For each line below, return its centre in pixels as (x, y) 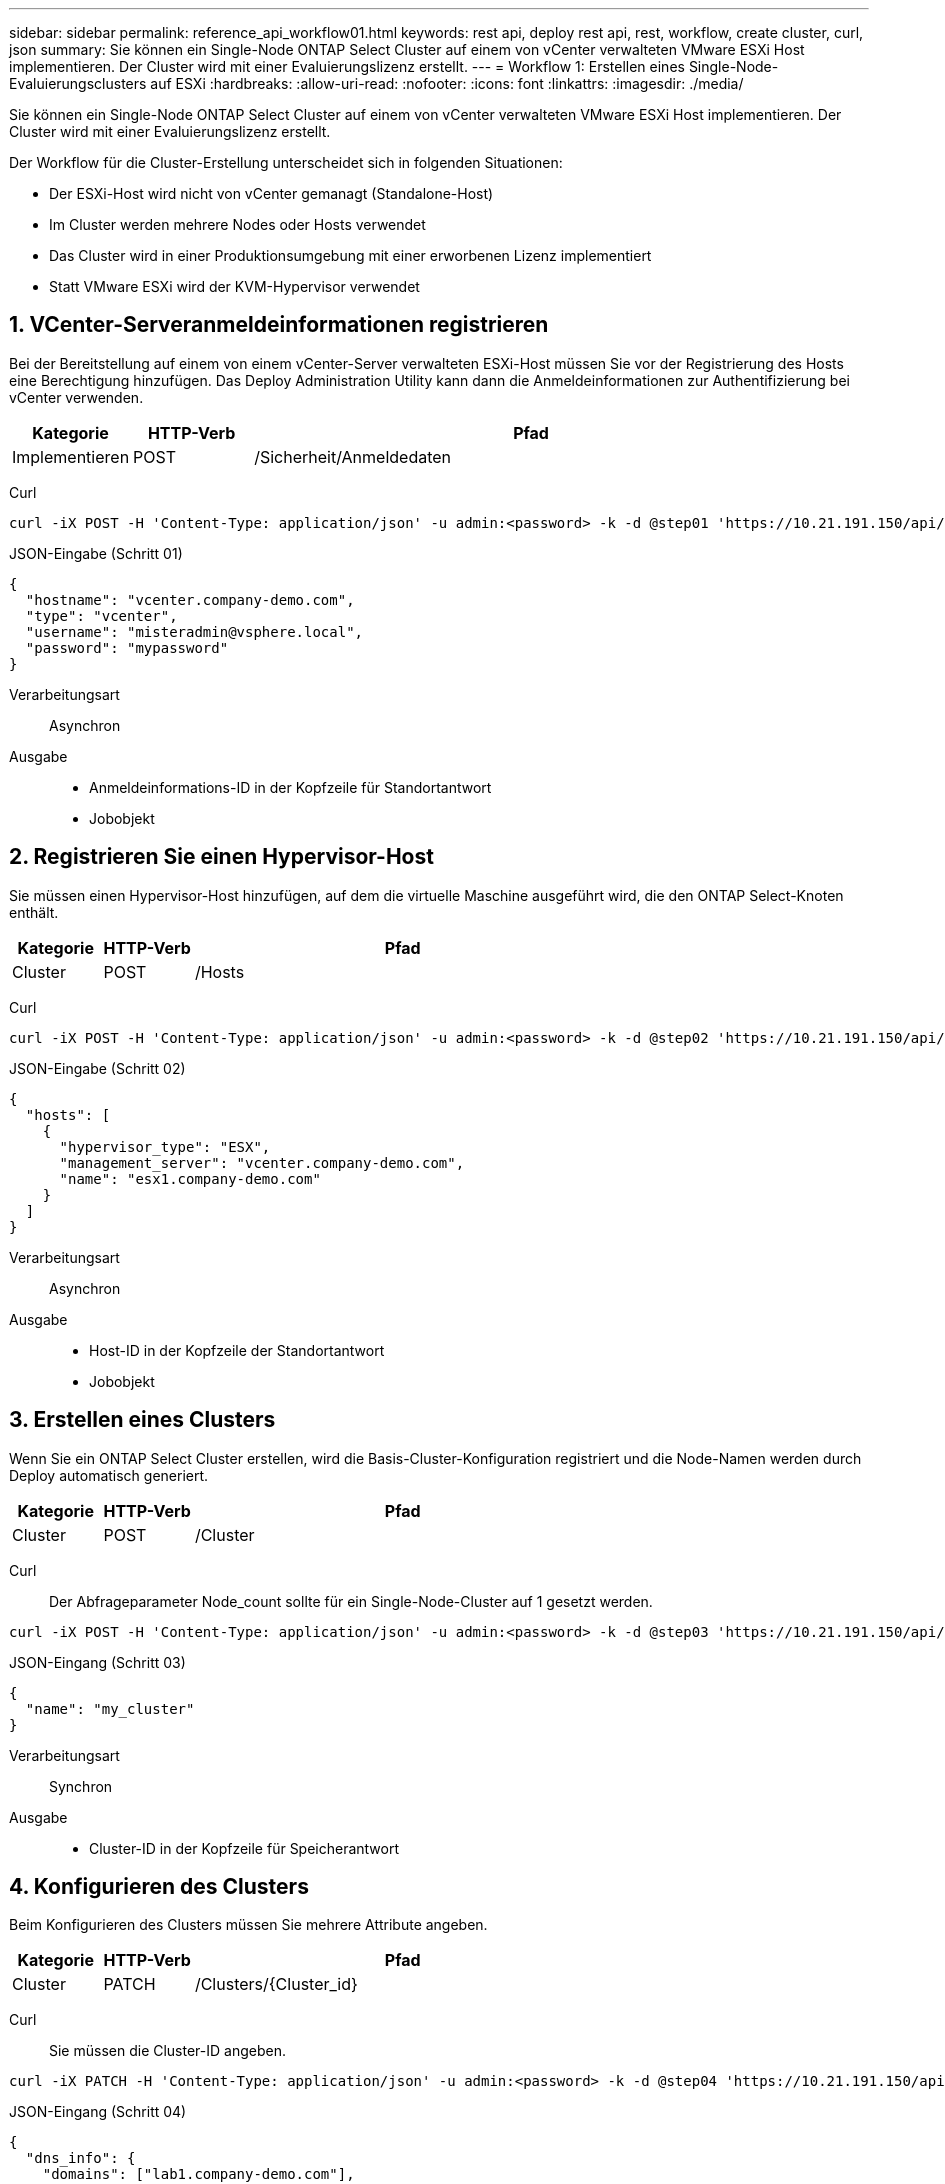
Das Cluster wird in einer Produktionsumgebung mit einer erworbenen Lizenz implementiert (350, 255)
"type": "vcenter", (101, 615)
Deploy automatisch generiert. (109, 1475)
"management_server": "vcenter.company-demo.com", (262, 1162)
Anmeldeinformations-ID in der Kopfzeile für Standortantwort (290, 787)
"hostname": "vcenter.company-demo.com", (190, 599)
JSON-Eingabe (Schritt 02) (97, 1068)
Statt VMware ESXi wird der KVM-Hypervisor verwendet (234, 286)
